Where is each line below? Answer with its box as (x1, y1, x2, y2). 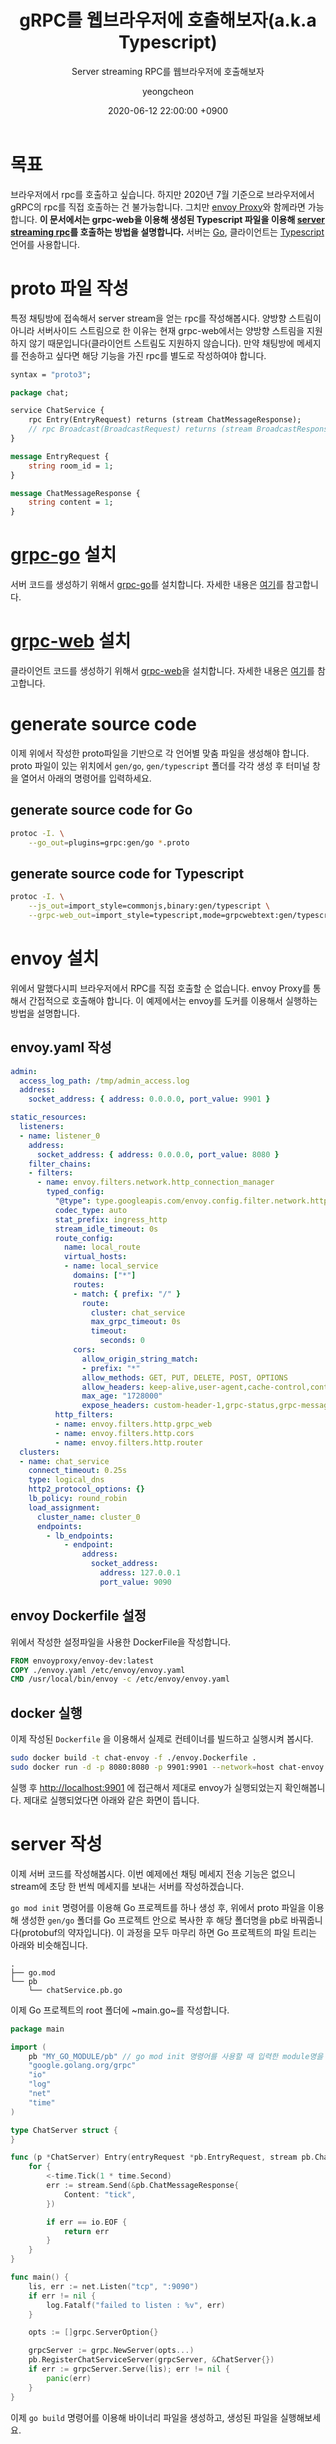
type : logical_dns (28, 1475, 105, 1485)
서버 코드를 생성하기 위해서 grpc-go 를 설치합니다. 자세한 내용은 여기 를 (10, 579, 285, 591)
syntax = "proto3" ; (10, 369, 92, 380)
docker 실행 (10, 1704, 83, 1721)
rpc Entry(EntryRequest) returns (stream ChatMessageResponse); (28, 415, 302, 425)
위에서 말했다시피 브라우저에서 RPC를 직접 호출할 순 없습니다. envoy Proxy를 (10, 982, 311, 994)
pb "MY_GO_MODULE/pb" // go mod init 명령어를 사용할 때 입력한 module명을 (28, 2051, 324, 2061)
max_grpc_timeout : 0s (90, 1317, 182, 1327)
